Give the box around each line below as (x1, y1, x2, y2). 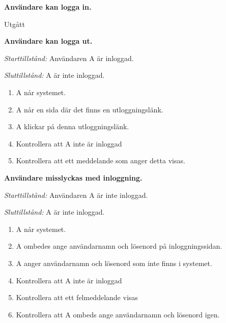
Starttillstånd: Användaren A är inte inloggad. (4, 189, 148, 200)
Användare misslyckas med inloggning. (4, 172, 143, 183)
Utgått (4, 18, 25, 29)
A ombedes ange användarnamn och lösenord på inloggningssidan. (16, 241, 222, 251)
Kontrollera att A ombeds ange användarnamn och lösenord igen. (16, 309, 220, 319)
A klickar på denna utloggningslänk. (16, 121, 129, 132)
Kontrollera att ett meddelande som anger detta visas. (16, 155, 185, 166)
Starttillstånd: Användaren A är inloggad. (4, 52, 134, 63)
